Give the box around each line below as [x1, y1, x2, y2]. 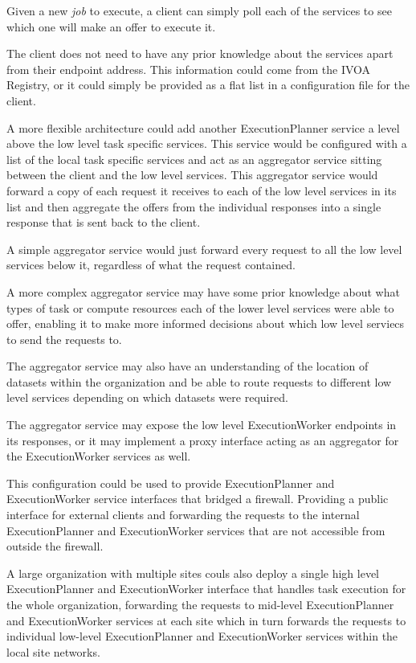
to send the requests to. [6, 330, 122, 347]
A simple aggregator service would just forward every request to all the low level [6, 240, 402, 257]
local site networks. [6, 643, 100, 660]
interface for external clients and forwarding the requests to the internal [6, 506, 360, 523]
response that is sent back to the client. [6, 214, 201, 231]
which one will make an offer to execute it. [6, 18, 216, 35]
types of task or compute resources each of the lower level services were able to [6, 299, 394, 316]
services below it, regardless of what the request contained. [6, 256, 296, 273]
